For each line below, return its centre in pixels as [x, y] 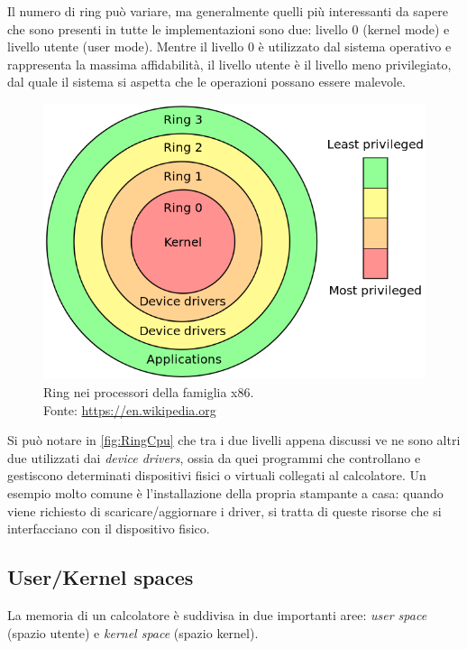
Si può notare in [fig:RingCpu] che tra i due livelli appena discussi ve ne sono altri [234, 440]
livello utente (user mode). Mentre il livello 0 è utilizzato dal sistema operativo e [229, 46]
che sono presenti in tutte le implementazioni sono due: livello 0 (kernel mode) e [229, 28]
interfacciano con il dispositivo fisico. [109, 528]
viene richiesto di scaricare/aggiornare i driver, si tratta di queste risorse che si [224, 510]
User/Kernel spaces [101, 577]
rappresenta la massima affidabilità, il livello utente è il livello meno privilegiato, [229, 64]
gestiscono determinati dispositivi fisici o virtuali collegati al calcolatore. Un [217, 475]
